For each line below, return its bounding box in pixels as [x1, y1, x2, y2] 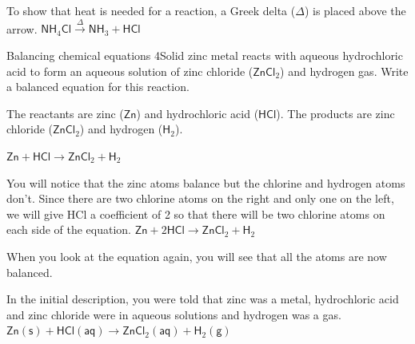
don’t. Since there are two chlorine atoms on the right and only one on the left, [6, 190, 394, 207]
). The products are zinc [276, 105, 395, 121]
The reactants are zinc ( [6, 105, 124, 121]
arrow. [6, 20, 38, 37]
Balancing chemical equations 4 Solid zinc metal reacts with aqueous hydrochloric [6, 46, 403, 63]
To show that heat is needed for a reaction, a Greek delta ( [6, 2, 296, 18]
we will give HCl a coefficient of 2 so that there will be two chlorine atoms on [6, 205, 385, 222]
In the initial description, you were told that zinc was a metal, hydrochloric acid [6, 291, 399, 307]
